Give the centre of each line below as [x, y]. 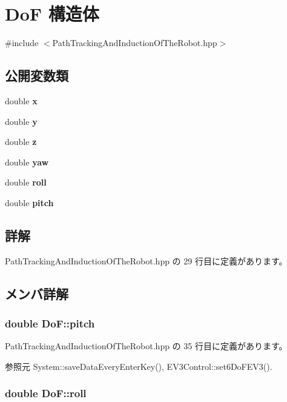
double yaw [27, 162]
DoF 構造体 [52, 14]
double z [21, 142]
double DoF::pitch [50, 323]
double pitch [29, 202]
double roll [26, 182]
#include [22, 43]
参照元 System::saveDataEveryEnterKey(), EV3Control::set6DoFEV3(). [139, 366]
